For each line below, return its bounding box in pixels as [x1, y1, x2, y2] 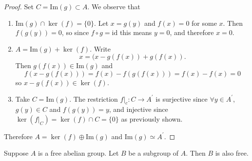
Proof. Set [4, 1, 34, 11]
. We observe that [87, 1, 140, 11]
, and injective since [109, 104, 168, 114]
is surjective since [155, 93, 208, 104]
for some [192, 18, 217, 28]
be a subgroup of [128, 147, 179, 158]
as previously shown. [121, 113, 183, 124]
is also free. [215, 147, 249, 158]
